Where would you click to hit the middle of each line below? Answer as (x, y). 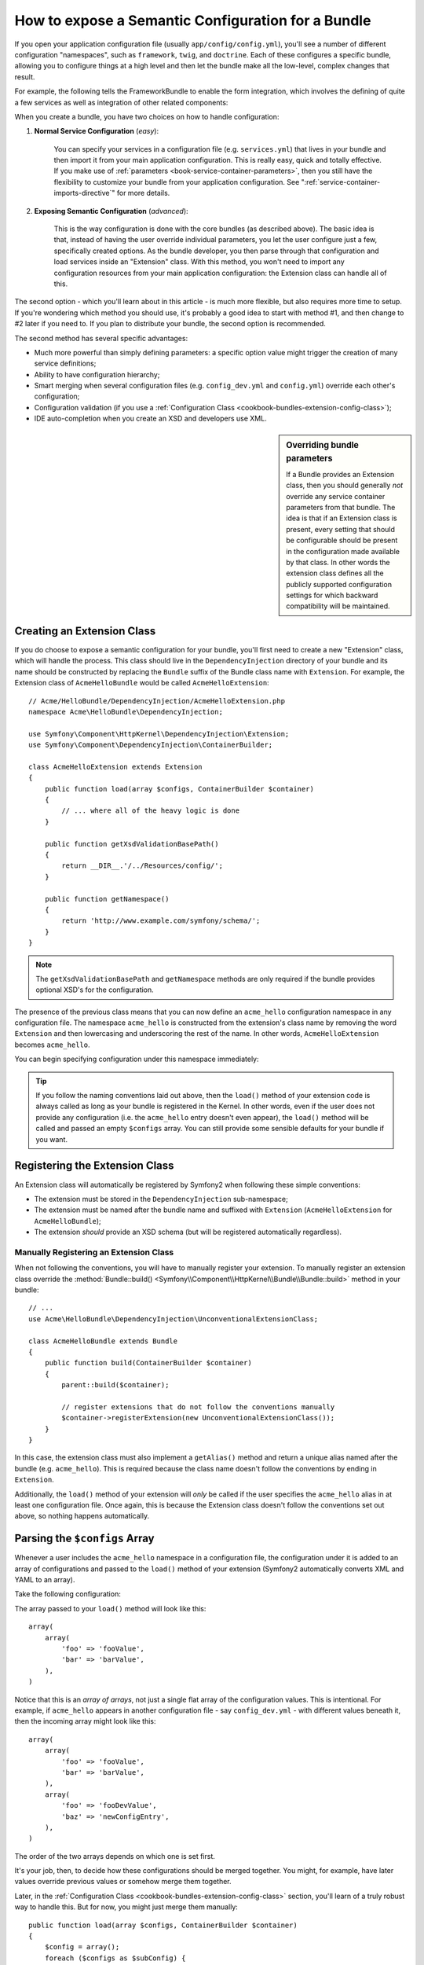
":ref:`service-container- (341, 182)
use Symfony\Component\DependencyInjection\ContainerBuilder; (151, 745)
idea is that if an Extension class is (342, 518)
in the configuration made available (343, 551)
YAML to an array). (45, 1580)
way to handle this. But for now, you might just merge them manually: (126, 1907)
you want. (52, 1139)
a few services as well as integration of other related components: (121, 102)
